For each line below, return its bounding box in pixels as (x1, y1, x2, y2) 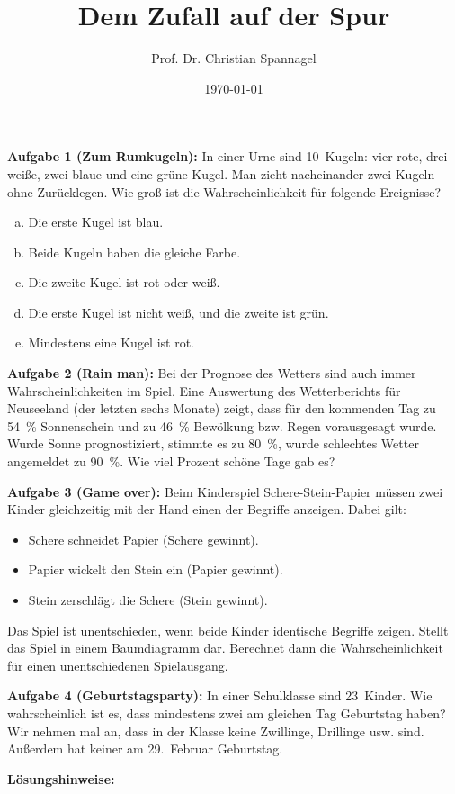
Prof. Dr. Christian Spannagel (151, 49, 317, 68)
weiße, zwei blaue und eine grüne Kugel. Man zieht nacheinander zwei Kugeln (7, 164, 435, 183)
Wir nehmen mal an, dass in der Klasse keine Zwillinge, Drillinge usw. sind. (7, 721, 424, 740)
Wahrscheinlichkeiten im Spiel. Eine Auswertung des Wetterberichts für (7, 381, 401, 400)
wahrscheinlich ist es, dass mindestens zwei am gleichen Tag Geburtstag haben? (7, 703, 446, 722)
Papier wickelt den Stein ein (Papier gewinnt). (28, 560, 283, 579)
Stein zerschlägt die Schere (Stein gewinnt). (28, 591, 268, 609)
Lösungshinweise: (7, 769, 115, 788)
